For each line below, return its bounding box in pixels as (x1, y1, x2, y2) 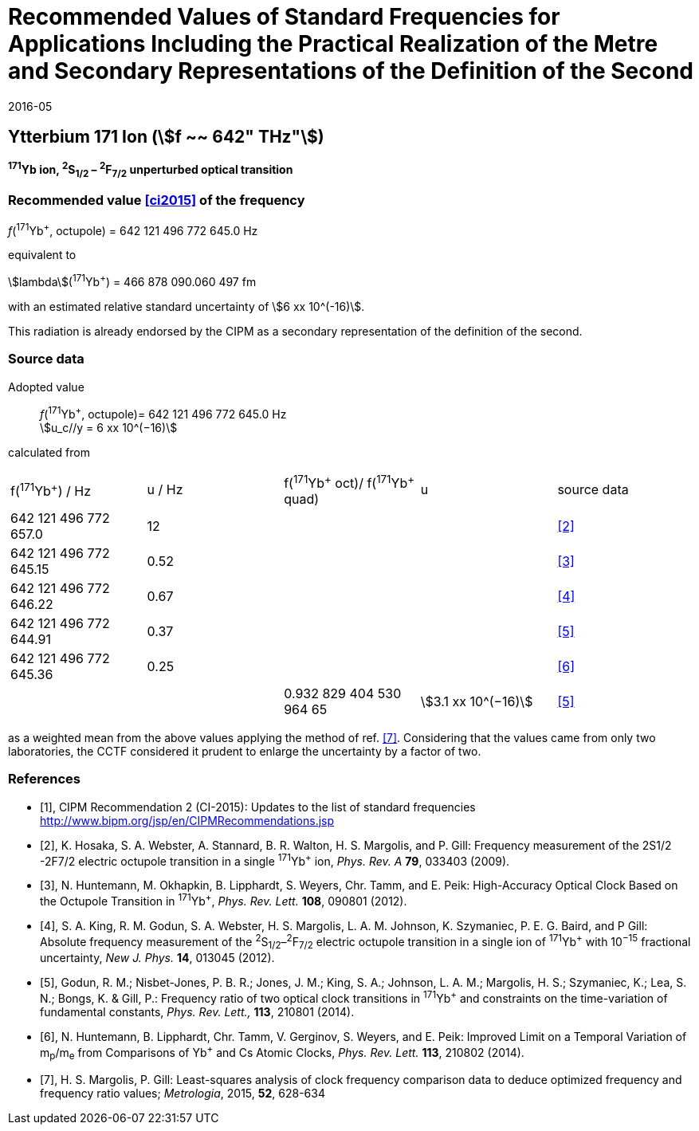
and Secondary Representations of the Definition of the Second (8, 57, 693, 84)
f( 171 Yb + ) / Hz (10, 480, 91, 499)
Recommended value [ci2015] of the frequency (8, 192, 305, 209)
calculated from (8, 445, 90, 459)
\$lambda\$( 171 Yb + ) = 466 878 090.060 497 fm (8, 273, 257, 289)
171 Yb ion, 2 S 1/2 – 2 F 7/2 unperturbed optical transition (8, 160, 293, 180)
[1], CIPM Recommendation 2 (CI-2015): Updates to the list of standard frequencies (40, 799, 476, 814)
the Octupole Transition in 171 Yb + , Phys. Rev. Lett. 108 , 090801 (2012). (40, 892, 407, 908)
